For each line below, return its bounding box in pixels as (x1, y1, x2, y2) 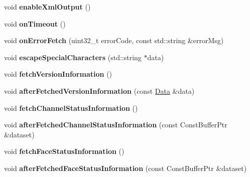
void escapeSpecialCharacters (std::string (4, 52, 142, 62)
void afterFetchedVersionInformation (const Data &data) (4, 85, 195, 96)
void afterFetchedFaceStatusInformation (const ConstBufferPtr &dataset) (4, 162, 247, 173)
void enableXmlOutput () (4, 2, 91, 12)
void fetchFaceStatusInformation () (4, 146, 124, 156)
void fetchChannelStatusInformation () (4, 102, 138, 113)
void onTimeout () (4, 18, 66, 29)
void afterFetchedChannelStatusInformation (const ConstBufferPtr (4, 119, 227, 130)
